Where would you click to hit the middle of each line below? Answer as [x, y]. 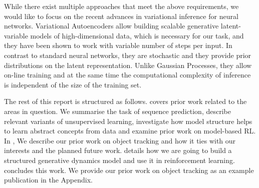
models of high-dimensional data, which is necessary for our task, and [137, 35]
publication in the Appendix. [49, 180]
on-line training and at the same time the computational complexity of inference [127, 75]
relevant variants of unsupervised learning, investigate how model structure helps [128, 121]
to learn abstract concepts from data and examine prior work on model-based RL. [130, 131]
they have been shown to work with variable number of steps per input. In [118, 45]
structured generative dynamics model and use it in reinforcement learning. [119, 160]
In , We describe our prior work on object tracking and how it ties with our [120, 140]
